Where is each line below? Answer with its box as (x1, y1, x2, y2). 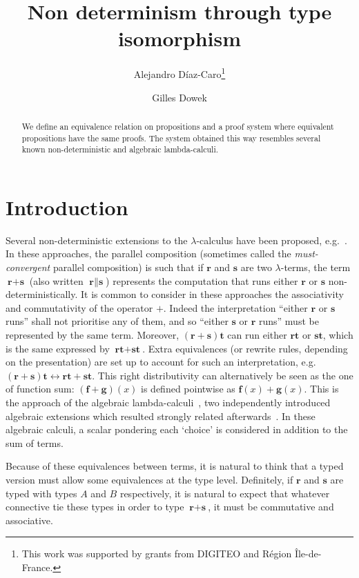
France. (21, 559, 53, 574)
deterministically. (6, 287, 78, 301)
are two (240, 260, 272, 275)
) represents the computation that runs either (106, 273, 298, 288)
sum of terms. (6, 435, 64, 450)
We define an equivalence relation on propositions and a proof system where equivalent (21, 120, 334, 132)
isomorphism (117, 24, 242, 52)
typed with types (6, 486, 77, 500)
